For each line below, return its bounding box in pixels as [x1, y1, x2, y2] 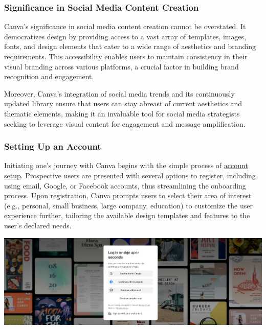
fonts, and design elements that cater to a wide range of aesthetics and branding [4, 41, 256, 52]
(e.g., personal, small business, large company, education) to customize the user [4, 200, 253, 210]
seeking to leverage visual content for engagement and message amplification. [4, 118, 246, 129]
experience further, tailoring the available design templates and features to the [4, 210, 250, 221]
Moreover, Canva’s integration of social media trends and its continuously [4, 88, 235, 99]
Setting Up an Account [4, 140, 101, 153]
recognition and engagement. [4, 71, 94, 82]
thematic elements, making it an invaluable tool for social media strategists [4, 108, 240, 119]
